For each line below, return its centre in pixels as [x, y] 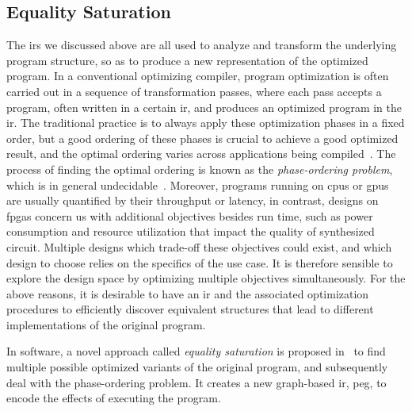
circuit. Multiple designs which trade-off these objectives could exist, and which [199, 246]
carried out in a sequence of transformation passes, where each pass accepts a [194, 91]
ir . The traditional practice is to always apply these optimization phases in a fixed [206, 123]
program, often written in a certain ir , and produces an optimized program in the [204, 107]
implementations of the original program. [106, 324]
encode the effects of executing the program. [114, 398]
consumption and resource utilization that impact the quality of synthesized [191, 231]
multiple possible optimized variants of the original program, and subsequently [197, 367]
